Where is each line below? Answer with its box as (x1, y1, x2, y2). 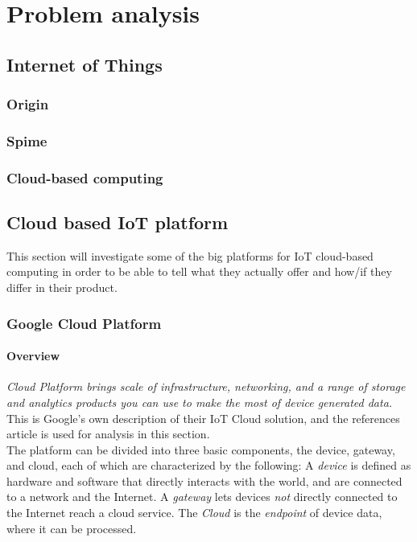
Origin (6, 94, 49, 114)
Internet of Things (6, 51, 163, 76)
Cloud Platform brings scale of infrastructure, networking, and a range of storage (6, 378, 406, 395)
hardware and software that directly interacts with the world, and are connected (6, 472, 403, 489)
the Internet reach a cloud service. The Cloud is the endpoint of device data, (6, 504, 382, 521)
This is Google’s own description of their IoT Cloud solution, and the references (6, 409, 400, 426)
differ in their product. (6, 279, 118, 296)
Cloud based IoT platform (6, 210, 229, 235)
